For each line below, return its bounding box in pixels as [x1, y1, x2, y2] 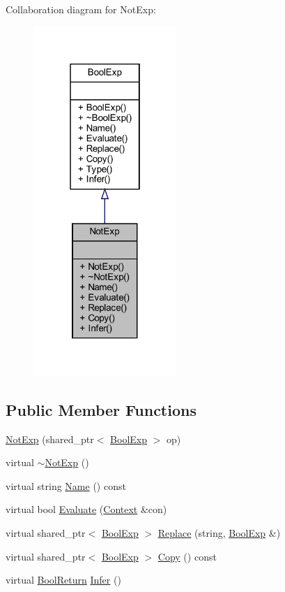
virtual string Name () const [6, 478, 126, 493]
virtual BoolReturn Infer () [6, 572, 121, 587]
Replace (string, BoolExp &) [157, 525, 281, 540]
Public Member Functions [6, 398, 197, 420]
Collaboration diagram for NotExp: [6, 2, 156, 16]
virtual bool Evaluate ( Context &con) [6, 502, 167, 517]
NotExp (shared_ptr [6, 431, 94, 446]
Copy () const [157, 549, 217, 563]
